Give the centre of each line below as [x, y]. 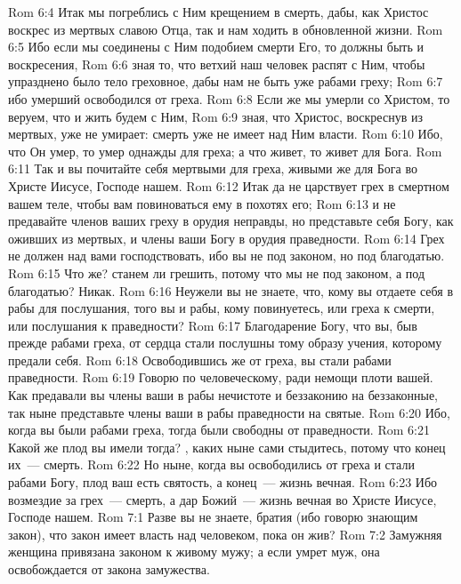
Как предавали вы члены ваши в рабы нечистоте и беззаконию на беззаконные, [223, 395]
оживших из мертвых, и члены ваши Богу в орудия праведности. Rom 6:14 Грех [226, 238]
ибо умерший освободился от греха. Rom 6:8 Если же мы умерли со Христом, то [229, 98]
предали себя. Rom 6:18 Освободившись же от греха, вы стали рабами [200, 360]
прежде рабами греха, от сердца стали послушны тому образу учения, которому [225, 343]
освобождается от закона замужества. [109, 569]
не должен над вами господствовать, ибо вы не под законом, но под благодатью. [226, 256]
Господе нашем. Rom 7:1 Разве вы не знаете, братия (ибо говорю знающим [213, 517]
